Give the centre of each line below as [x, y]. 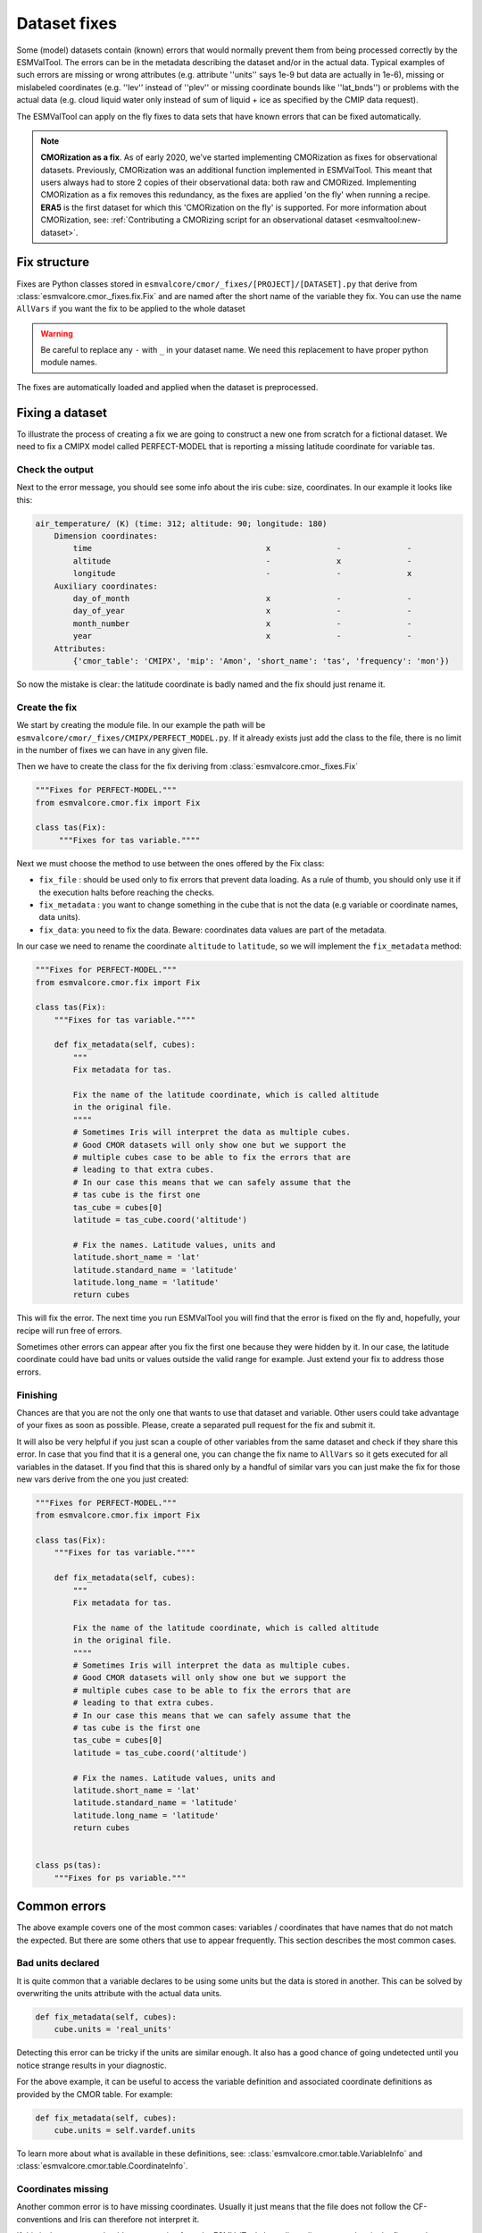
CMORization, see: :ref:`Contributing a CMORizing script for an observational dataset [196, 220]
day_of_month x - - [242, 599]
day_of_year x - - [242, 611]
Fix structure [53, 262]
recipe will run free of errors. [69, 1330]
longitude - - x [242, 573]
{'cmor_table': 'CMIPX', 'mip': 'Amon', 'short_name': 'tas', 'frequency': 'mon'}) [261, 661]
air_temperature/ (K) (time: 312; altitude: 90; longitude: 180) [181, 523]
